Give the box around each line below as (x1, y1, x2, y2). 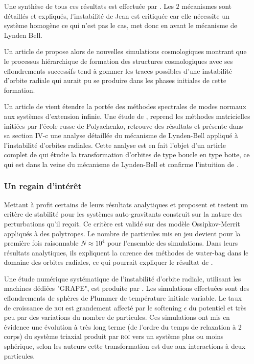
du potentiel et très (189, 302, 247, 312)
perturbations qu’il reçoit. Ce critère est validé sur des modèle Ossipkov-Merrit (4, 218, 240, 228)
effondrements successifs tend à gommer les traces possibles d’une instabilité (4, 65, 232, 76)
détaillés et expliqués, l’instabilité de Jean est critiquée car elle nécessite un (4, 10, 230, 21)
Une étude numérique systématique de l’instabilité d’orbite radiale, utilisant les (4, 273, 241, 283)
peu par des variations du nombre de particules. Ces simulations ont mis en (4, 312, 230, 322)
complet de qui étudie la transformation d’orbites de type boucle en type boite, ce (4, 149, 250, 160)
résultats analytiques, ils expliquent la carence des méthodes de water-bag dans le (4, 247, 249, 257)
